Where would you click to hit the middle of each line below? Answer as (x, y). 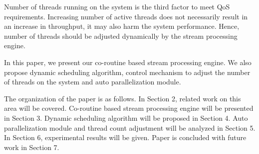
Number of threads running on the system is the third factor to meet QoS (117, 6)
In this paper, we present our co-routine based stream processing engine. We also (128, 62)
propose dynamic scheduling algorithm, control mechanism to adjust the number (127, 72)
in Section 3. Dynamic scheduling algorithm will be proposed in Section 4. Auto (126, 117)
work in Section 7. (32, 147)
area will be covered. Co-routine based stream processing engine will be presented (129, 108)
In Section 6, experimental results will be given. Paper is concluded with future (125, 137)
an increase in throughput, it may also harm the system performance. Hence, (122, 26)
